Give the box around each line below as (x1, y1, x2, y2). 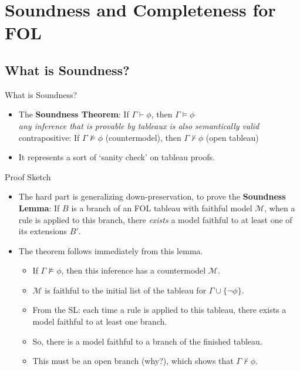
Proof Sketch (5, 170, 51, 183)
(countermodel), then (105, 131, 181, 143)
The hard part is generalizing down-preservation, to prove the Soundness (18, 190, 286, 203)
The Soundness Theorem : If (18, 108, 129, 120)
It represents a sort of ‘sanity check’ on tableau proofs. (18, 151, 215, 163)
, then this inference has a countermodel (61, 264, 206, 276)
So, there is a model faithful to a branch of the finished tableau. (32, 335, 262, 347)
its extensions (18, 225, 68, 237)
